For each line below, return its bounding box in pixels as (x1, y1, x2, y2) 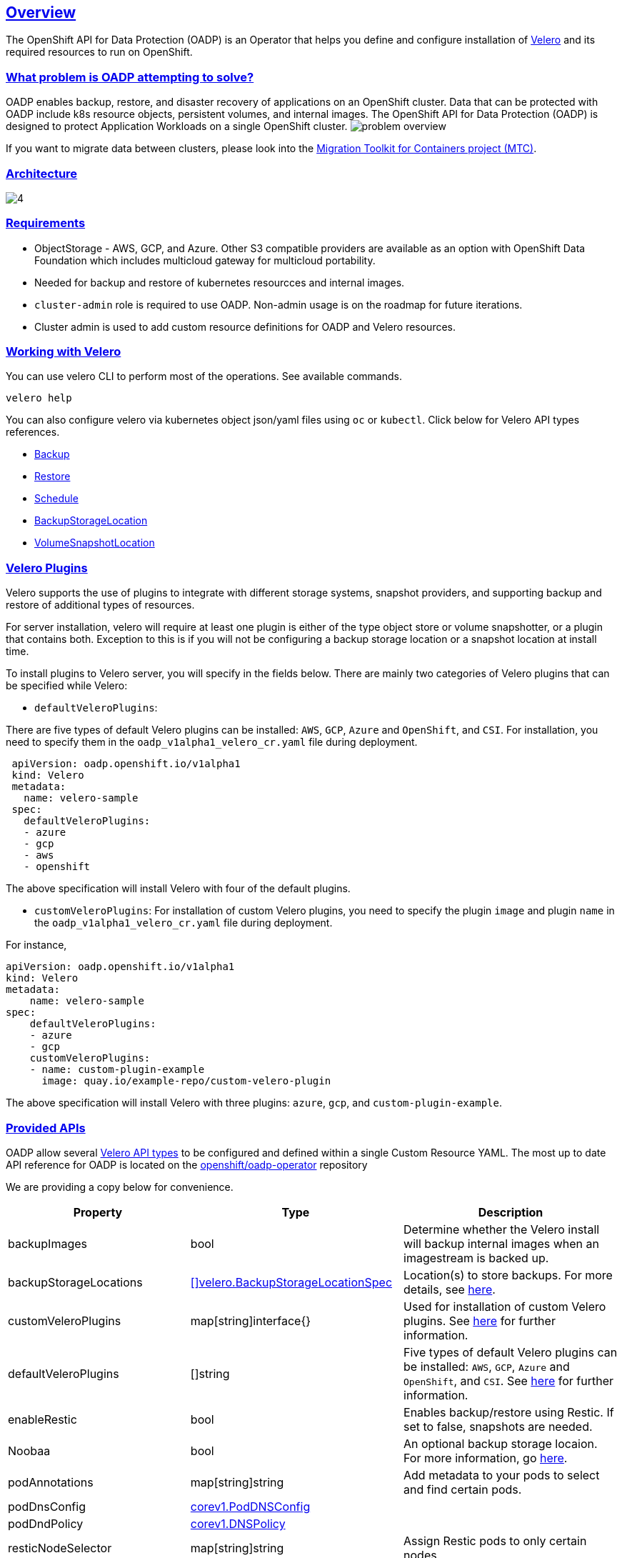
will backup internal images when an (403, 1236, 599, 1251)
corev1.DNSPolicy (190, 1516, 286, 1531)
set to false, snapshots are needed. (403, 1419, 593, 1434)
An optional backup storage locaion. (403, 1436, 598, 1451)
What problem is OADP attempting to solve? (6, 69, 254, 84)
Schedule (34, 492, 79, 505)
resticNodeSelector (8, 1540, 112, 1555)
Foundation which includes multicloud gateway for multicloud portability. (34, 254, 376, 266)
